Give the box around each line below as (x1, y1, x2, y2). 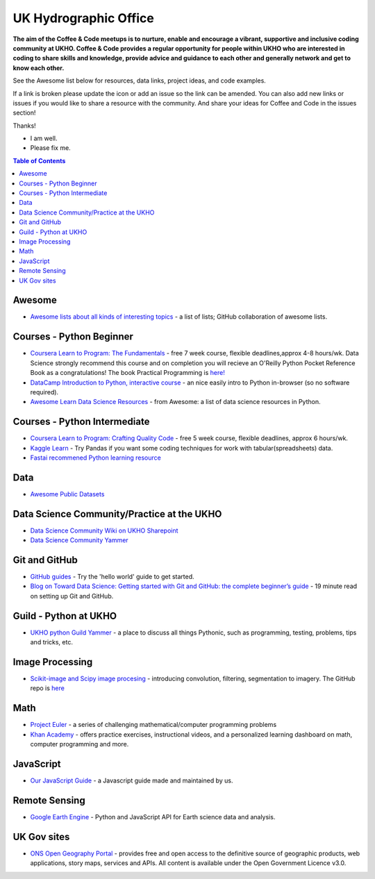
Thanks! (12, 122, 36, 130)
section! (12, 108, 36, 117)
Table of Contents (12, 156, 66, 165)
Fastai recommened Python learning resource (30, 453, 161, 462)
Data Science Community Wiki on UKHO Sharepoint (30, 526, 178, 535)
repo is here (30, 684, 65, 692)
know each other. (12, 63, 65, 72)
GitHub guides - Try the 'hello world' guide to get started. (30, 573, 194, 581)
